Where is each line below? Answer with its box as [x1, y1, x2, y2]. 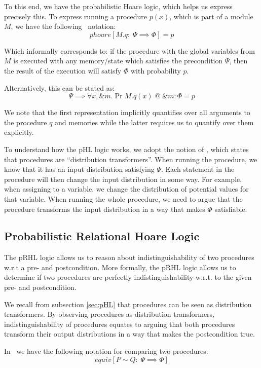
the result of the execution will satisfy [4, 65, 122, 76]
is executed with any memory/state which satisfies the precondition [13, 55, 223, 66]
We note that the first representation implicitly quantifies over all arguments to [4, 107, 250, 118]
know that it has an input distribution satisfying [4, 164, 155, 174]
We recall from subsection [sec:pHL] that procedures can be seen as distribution [4, 299, 252, 309]
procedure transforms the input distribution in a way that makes [4, 203, 205, 214]
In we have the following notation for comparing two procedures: [4, 346, 208, 356]
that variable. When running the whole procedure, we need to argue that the [4, 193, 243, 204]
